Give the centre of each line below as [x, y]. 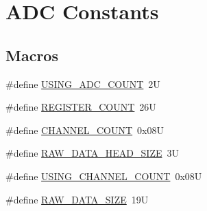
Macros [32, 55]
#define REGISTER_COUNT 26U [81, 107]
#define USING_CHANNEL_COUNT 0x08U [104, 176]
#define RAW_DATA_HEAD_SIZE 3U [92, 153]
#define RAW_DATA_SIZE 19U [77, 199]
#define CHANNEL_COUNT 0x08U [85, 130]
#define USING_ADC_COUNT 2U [83, 84]
